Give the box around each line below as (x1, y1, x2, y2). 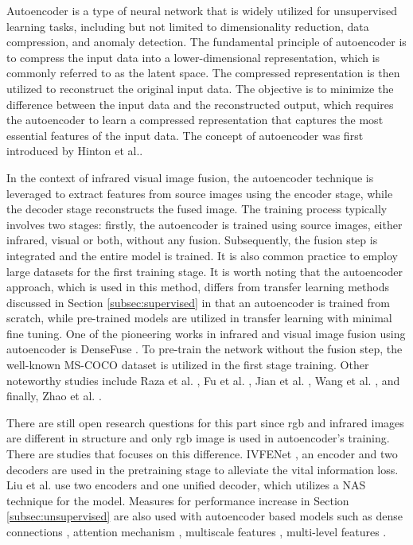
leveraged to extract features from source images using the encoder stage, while (6, 185, 393, 201)
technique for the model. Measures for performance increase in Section (6, 492, 349, 508)
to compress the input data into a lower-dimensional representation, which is (6, 49, 380, 65)
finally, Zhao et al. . (6, 387, 102, 404)
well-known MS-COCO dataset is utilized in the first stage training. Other (6, 356, 369, 373)
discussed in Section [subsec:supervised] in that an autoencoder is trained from (6, 294, 390, 310)
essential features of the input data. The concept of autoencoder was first (6, 127, 364, 143)
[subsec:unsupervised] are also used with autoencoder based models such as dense (6, 508, 403, 524)
